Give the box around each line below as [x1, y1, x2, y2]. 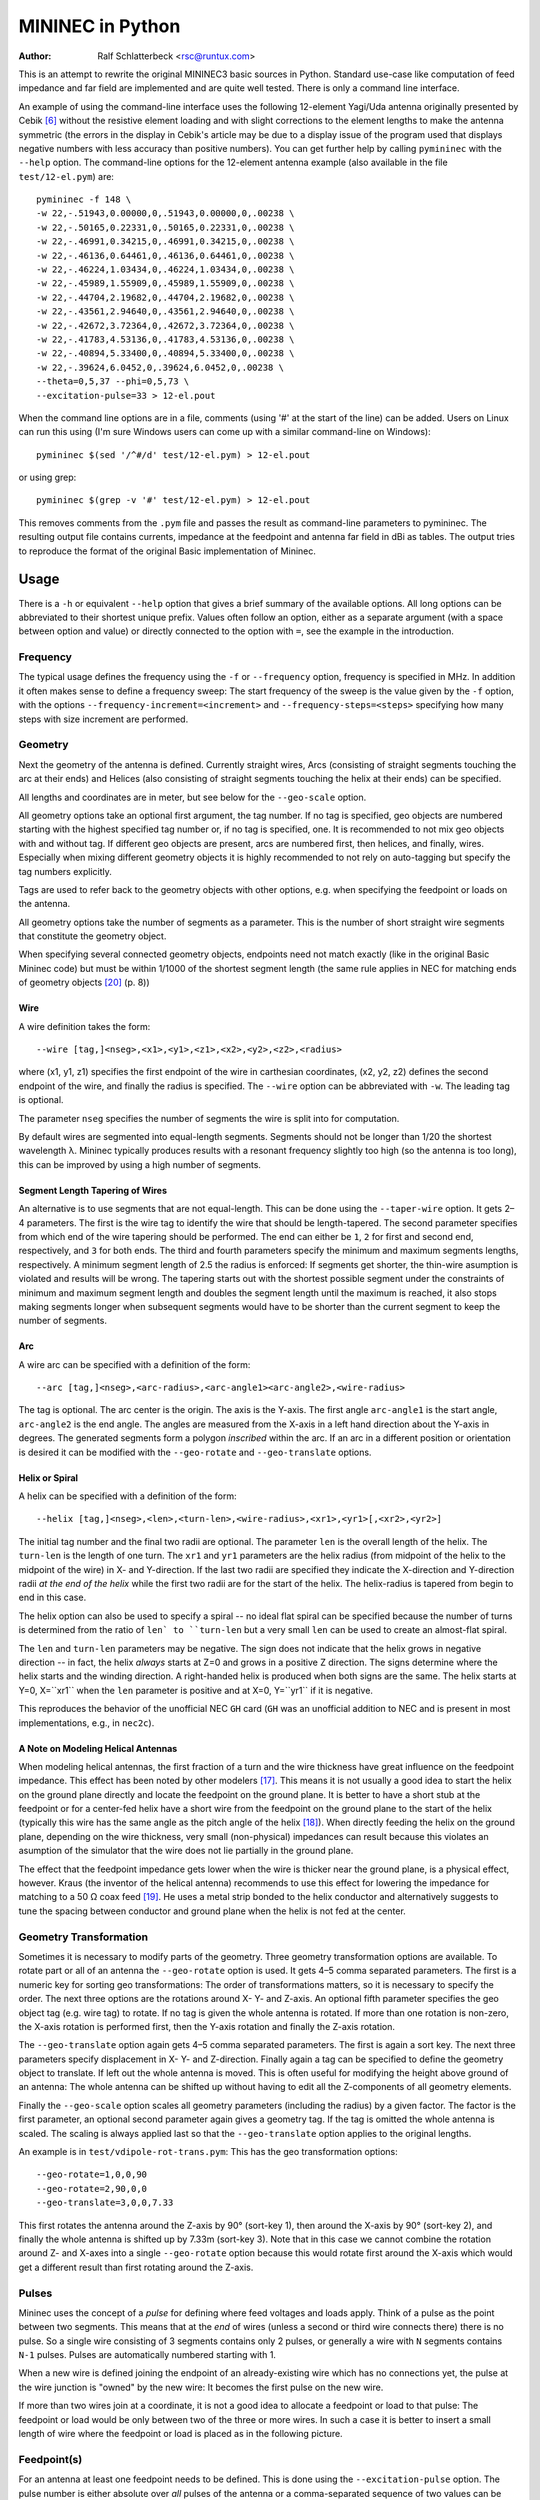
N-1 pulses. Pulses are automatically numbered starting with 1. [18, 2349, 277, 2361]
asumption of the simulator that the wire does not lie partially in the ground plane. [18, 1845, 354, 1857]
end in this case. [18, 1591, 87, 1604]
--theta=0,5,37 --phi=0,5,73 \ [36, 376, 190, 387]
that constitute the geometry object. [18, 930, 167, 942]
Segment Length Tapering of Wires [18, 1184, 168, 1196]
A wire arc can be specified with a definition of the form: [18, 1358, 251, 1370]
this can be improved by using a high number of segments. [18, 1158, 262, 1170]
